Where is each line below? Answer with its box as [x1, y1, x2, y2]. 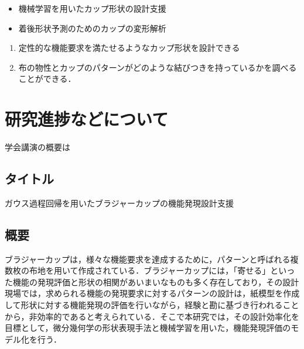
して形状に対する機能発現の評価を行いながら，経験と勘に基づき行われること [5, 299, 299, 311]
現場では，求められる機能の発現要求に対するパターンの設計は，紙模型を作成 [5, 287, 300, 299]
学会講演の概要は [5, 141, 70, 153]
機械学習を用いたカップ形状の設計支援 [18, 2, 166, 14]
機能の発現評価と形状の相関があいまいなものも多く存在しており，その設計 [12, 275, 299, 288]
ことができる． [18, 72, 76, 85]
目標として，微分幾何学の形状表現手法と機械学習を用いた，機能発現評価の [5, 322, 291, 334]
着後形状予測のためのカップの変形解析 [18, 22, 166, 34]
